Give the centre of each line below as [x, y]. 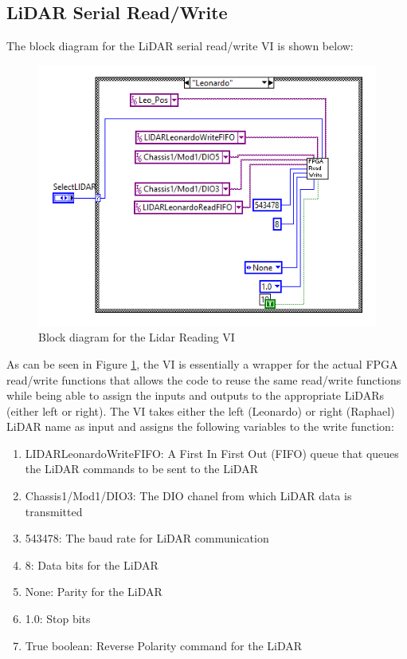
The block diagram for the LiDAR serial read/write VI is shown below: [180, 46]
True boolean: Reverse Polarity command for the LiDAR [164, 645]
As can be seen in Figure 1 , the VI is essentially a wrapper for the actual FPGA [202, 363]
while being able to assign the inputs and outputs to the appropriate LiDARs [195, 395]
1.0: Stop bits [58, 619]
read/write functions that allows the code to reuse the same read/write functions [204, 379]
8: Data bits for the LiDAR [92, 564]
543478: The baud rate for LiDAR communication [147, 538]
